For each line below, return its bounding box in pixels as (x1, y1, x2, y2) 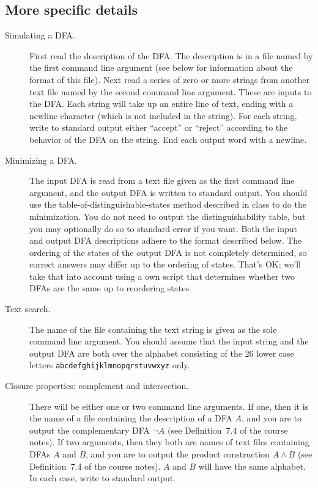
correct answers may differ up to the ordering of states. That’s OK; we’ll (29, 258, 301, 271)
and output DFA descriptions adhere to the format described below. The (29, 234, 302, 247)
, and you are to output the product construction (86, 448, 270, 461)
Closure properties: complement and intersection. (5, 379, 189, 392)
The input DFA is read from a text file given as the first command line (29, 174, 295, 187)
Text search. (5, 302, 51, 315)
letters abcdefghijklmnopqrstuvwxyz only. (29, 359, 190, 371)
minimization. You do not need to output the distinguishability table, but (29, 209, 306, 222)
